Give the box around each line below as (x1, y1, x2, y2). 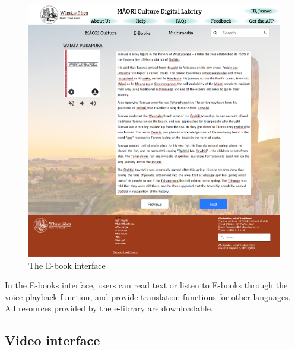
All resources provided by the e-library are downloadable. (5, 302, 213, 314)
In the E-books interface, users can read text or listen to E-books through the (5, 279, 288, 291)
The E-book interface (28, 259, 106, 271)
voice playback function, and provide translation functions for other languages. (5, 290, 291, 303)
